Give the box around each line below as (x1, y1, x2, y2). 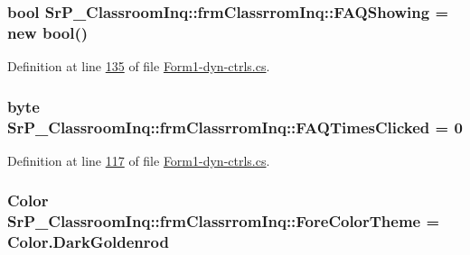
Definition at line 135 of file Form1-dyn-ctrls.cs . (7, 57, 270, 76)
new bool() (7, 21, 89, 43)
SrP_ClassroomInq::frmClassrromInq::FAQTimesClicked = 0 (7, 115, 463, 138)
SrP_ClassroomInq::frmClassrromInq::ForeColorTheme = (7, 210, 440, 232)
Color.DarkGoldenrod (7, 231, 169, 253)
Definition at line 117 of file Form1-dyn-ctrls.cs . (7, 150, 270, 169)
